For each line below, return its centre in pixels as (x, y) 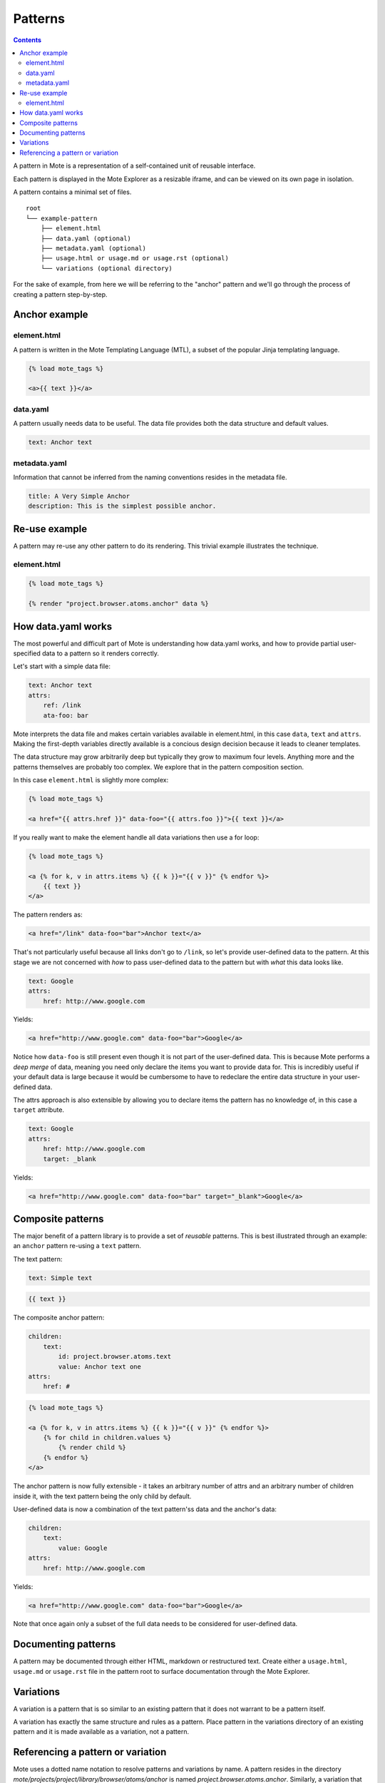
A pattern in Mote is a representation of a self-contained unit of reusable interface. (134, 166)
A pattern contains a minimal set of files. (72, 192)
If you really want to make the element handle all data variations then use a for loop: (136, 837)
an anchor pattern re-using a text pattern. (77, 1246)
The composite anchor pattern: (59, 1318)
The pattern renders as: (48, 915)
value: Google (83, 1548)
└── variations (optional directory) (106, 268)
